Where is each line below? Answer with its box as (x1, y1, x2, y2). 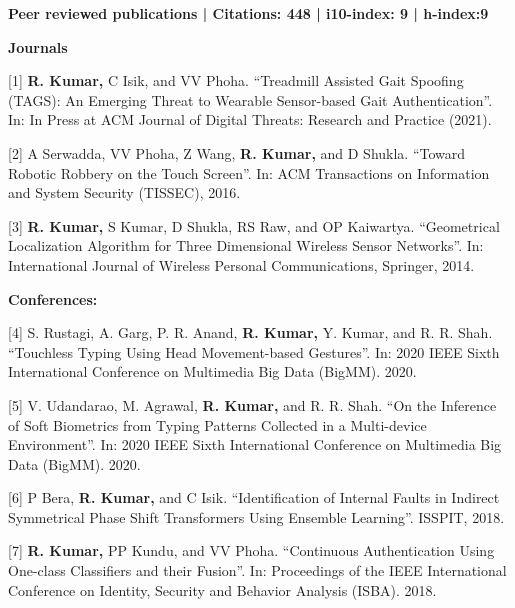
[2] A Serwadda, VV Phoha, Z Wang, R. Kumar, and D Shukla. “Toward (8, 142, 466, 163)
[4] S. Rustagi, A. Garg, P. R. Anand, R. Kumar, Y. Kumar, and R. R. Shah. (8, 322, 493, 343)
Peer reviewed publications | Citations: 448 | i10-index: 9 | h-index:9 (8, 3, 489, 23)
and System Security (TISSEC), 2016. (8, 182, 241, 203)
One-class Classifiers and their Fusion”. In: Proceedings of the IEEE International (8, 560, 507, 581)
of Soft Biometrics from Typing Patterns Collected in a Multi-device (8, 414, 427, 435)
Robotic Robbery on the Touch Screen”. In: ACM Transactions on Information (8, 162, 490, 183)
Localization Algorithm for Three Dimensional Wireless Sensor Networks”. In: (8, 235, 484, 256)
